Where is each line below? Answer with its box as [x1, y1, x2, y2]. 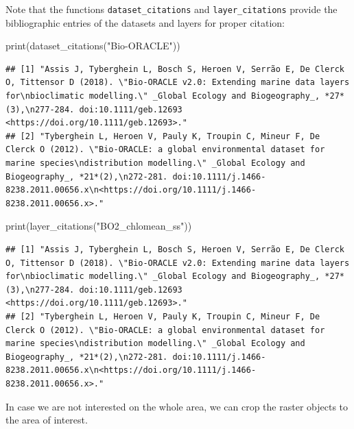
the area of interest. [5, 413, 88, 427]
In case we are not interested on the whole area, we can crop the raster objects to [5, 399, 348, 413]
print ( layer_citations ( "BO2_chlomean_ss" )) [5, 219, 192, 233]
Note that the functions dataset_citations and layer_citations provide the [5, 2, 338, 16]
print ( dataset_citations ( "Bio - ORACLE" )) [5, 38, 180, 53]
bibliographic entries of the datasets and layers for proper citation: [5, 15, 285, 29]
